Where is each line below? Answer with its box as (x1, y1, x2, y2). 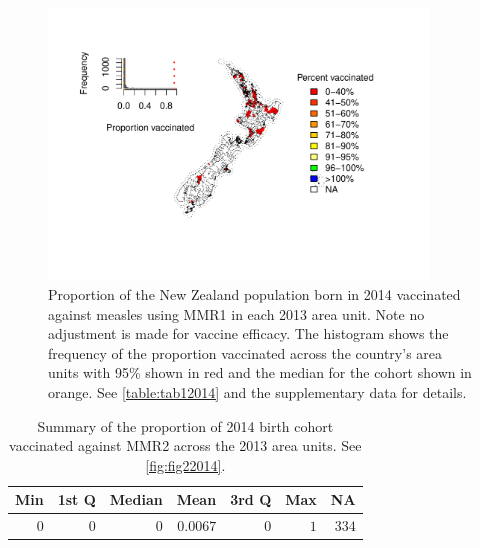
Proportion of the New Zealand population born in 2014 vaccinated (48, 284, 461, 304)
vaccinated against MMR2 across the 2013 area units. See (9, 435, 362, 456)
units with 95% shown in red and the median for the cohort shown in (48, 362, 472, 383)
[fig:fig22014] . (145, 454, 226, 475)
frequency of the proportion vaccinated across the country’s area (48, 342, 443, 363)
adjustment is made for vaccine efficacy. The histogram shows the (48, 323, 449, 344)
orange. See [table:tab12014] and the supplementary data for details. (48, 381, 467, 402)
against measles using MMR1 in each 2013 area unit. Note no (48, 303, 425, 324)
